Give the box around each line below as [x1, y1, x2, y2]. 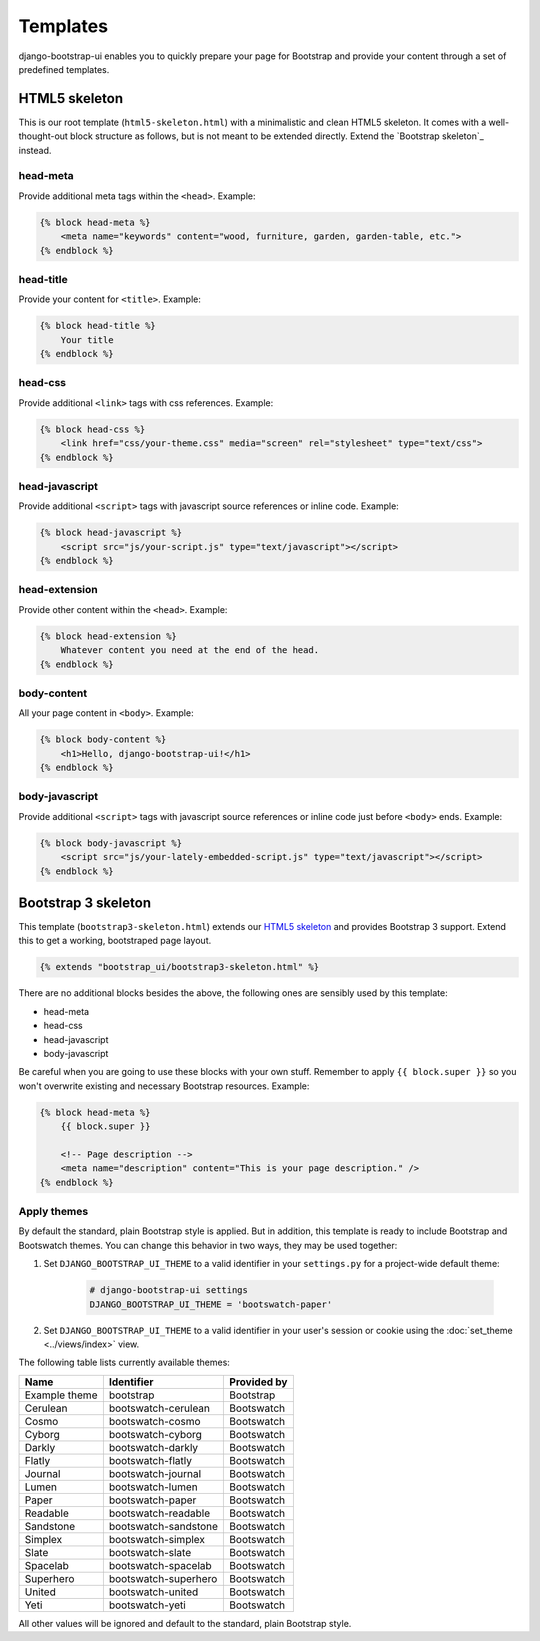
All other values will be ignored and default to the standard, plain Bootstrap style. [18, 1617, 352, 1629]
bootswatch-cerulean [108, 1401, 210, 1415]
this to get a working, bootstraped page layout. [18, 935, 212, 947]
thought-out [18, 130, 69, 142]
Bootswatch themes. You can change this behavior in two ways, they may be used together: [18, 1239, 398, 1251]
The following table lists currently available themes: [18, 1356, 230, 1369]
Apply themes [18, 1205, 89, 1219]
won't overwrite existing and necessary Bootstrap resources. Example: [18, 1080, 310, 1092]
